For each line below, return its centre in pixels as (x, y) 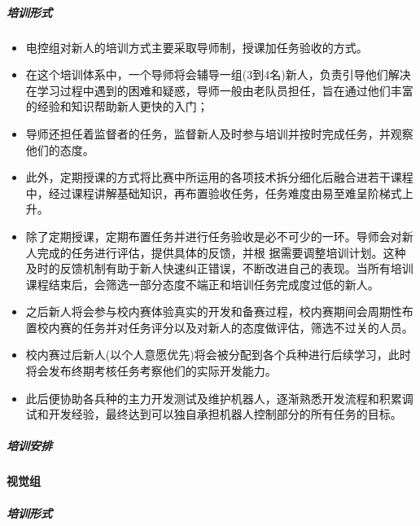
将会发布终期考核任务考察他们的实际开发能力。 (151, 371)
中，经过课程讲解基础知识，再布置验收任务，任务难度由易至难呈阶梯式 (214, 193)
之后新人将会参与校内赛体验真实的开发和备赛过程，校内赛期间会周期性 (214, 311)
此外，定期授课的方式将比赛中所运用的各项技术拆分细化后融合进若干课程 (219, 177)
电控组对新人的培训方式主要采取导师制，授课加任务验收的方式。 (197, 47)
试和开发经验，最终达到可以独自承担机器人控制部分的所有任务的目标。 (214, 414)
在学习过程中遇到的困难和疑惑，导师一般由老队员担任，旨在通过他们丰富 (219, 90)
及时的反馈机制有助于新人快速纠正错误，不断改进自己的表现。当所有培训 (219, 268)
